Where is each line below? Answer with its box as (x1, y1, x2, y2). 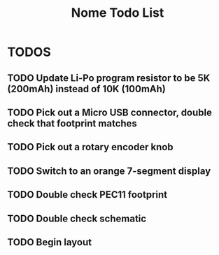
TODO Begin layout (7, 236, 92, 248)
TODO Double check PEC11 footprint (7, 189, 168, 201)
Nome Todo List (71, 5, 164, 21)
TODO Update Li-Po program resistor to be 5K (7, 72, 211, 84)
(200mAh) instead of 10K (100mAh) (7, 82, 167, 95)
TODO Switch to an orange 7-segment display (7, 165, 211, 177)
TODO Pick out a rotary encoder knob (7, 141, 174, 153)
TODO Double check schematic (7, 212, 147, 224)
